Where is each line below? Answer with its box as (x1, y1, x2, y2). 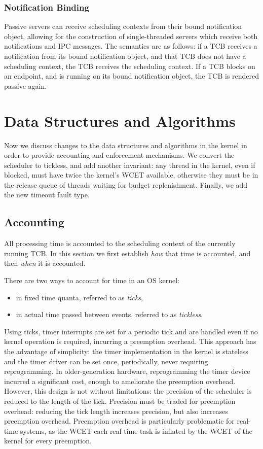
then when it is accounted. (4, 258, 86, 268)
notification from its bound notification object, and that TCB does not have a (4, 51, 246, 61)
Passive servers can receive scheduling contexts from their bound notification (4, 21, 242, 31)
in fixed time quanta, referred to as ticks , (16, 292, 143, 302)
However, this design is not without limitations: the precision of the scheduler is (4, 386, 252, 396)
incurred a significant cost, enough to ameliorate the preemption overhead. (4, 375, 236, 386)
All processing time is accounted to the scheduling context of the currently (4, 238, 236, 249)
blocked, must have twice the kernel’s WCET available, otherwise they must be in (4, 169, 258, 180)
